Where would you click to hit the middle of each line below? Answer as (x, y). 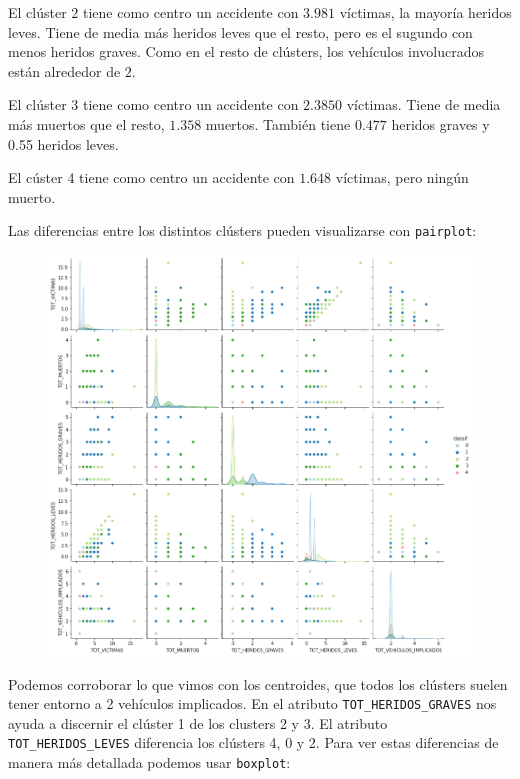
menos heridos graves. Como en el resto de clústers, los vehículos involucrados (246, 51)
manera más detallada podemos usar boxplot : (149, 762)
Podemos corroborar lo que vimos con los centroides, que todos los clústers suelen (258, 683)
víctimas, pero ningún (402, 177)
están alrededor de (64, 70)
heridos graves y (440, 123)
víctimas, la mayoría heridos (425, 12)
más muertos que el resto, (86, 123)
